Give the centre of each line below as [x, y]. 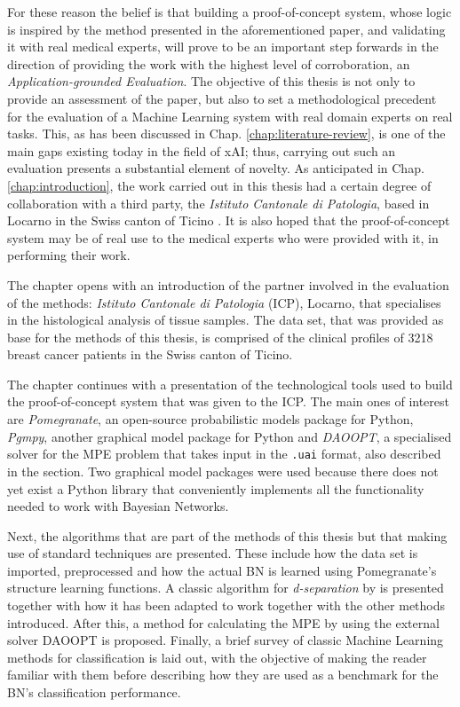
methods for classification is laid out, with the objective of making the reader [217, 657]
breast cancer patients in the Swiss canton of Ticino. [150, 354]
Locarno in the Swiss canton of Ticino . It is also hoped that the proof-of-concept [229, 220]
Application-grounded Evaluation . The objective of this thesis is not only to [211, 81]
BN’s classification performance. [94, 692]
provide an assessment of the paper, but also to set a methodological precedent [222, 98]
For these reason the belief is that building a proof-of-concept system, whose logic [230, 12]
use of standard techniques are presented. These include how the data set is [213, 553]
